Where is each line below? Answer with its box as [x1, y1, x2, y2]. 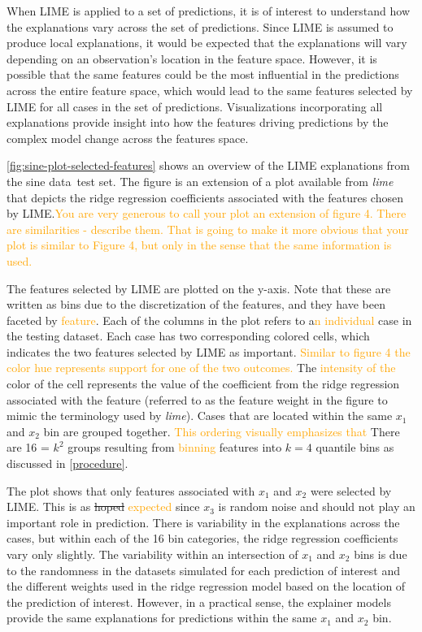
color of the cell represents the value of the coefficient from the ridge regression [7, 375, 400, 392]
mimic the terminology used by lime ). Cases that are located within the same [7, 407, 393, 424]
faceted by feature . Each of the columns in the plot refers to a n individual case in [7, 311, 412, 328]
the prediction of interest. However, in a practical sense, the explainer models [7, 593, 391, 610]
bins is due [354, 546, 407, 562]
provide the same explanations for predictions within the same [7, 609, 317, 626]
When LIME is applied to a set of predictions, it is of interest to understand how [7, 2, 411, 19]
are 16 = [7, 439, 50, 456]
